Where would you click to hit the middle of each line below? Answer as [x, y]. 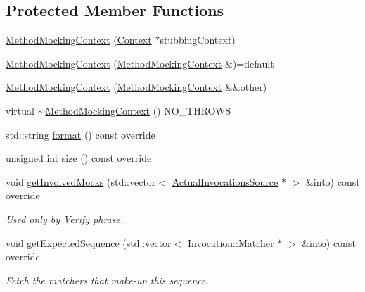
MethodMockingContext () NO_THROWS [138, 110]
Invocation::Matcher [231, 242]
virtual [20, 110]
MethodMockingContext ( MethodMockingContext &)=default [140, 63]
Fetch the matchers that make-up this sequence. [107, 280]
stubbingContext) [198, 40]
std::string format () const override [81, 134]
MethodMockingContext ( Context [79, 40]
